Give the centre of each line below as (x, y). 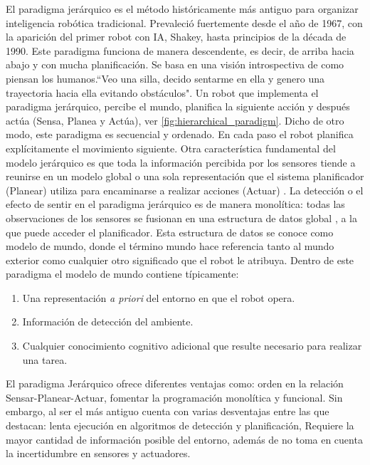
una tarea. (45, 359)
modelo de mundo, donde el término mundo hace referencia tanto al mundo (170, 246)
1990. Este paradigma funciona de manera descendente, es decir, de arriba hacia (180, 50)
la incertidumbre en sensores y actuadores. (98, 453)
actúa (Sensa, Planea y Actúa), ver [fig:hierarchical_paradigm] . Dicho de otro (175, 120)
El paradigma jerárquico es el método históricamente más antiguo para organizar (182, 9)
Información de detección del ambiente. (108, 322)
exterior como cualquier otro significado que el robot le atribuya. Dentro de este (180, 260)
